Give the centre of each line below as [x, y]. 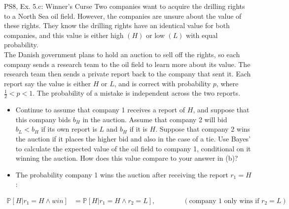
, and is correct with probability [163, 83]
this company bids [43, 119]
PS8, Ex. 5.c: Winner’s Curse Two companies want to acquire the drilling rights [125, 6]
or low [155, 35]
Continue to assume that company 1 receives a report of [100, 110]
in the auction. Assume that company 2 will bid [155, 119]
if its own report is [69, 129]
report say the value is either [48, 83]
